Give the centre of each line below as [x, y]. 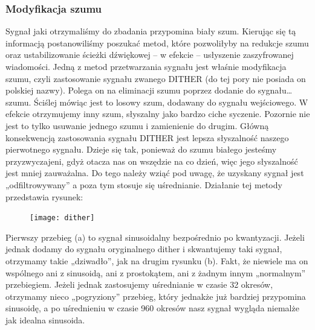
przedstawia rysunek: [44, 196]
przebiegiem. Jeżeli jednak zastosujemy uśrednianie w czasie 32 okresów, [139, 284]
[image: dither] [62, 218]
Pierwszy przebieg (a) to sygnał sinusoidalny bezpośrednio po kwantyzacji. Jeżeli [155, 237]
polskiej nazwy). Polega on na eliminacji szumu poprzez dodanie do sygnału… [149, 90]
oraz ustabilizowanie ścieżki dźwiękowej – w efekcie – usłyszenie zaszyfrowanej [150, 55]
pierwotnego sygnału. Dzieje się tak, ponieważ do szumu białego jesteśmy [141, 149]
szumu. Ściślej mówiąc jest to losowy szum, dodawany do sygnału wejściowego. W [157, 102]
